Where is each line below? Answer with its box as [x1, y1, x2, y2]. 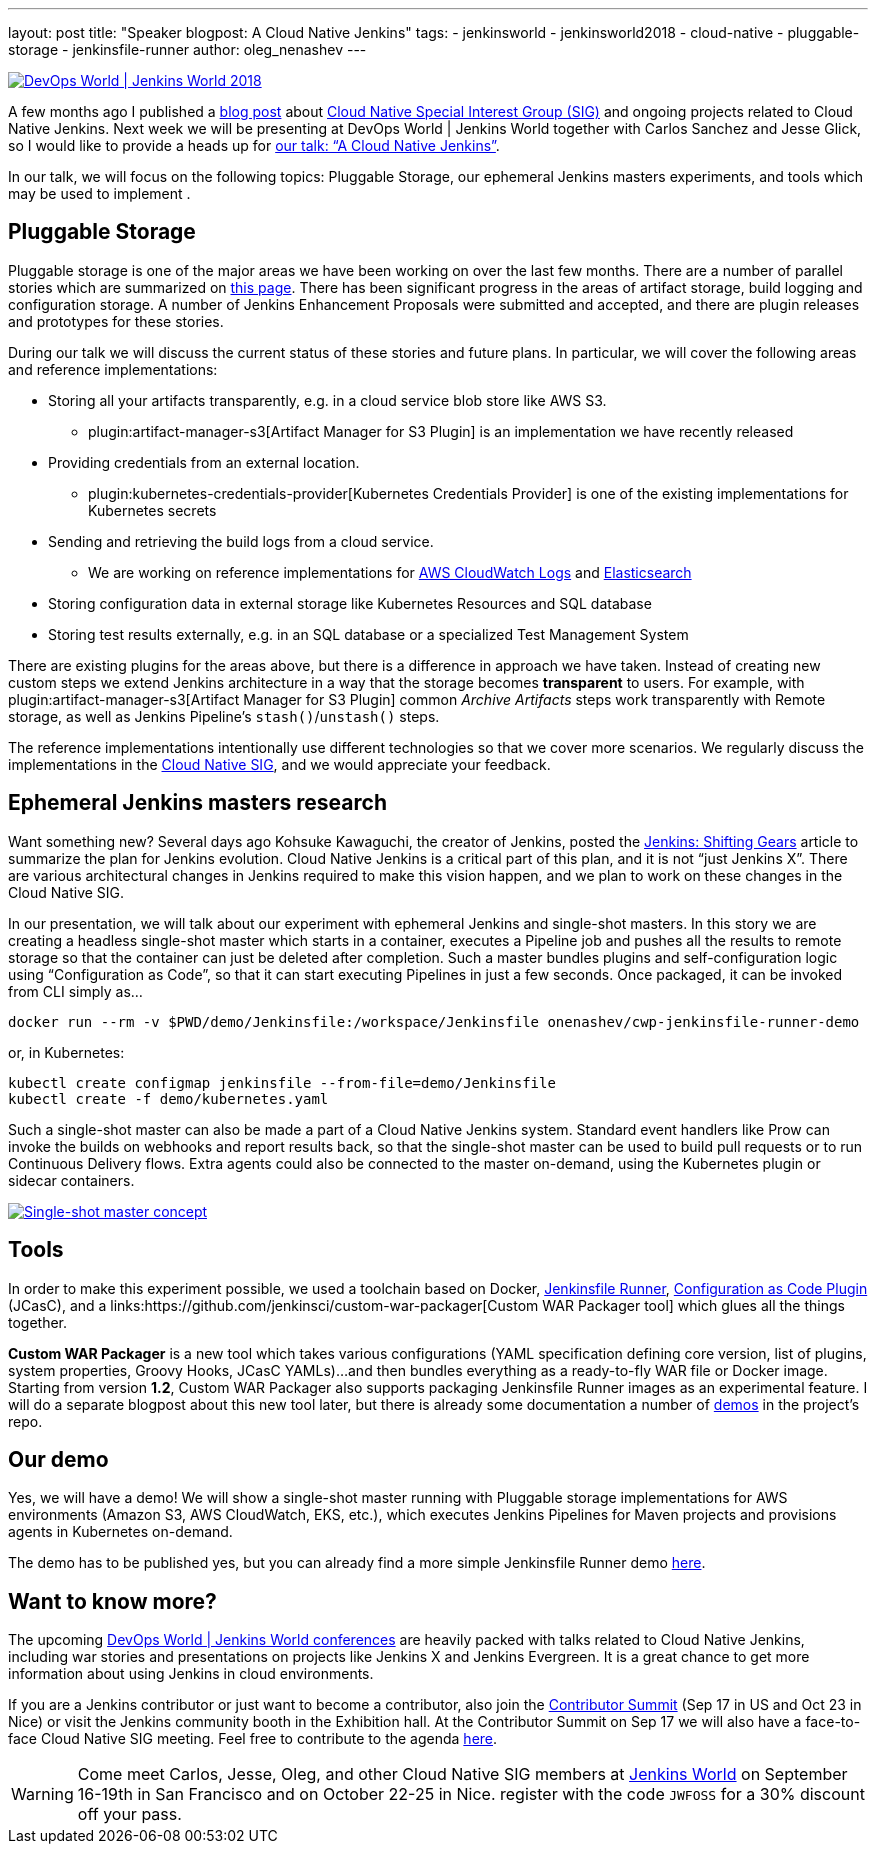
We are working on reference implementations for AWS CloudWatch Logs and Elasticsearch [88, 563, 692, 581]
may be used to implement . [8, 185, 191, 202]
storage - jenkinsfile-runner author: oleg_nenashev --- [8, 41, 367, 58]
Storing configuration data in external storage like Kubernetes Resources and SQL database [48, 594, 652, 612]
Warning [11, 1784, 74, 1805]
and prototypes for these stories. [8, 312, 224, 330]
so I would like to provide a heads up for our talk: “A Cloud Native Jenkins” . [8, 137, 500, 154]
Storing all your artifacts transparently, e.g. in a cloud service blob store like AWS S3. [48, 391, 607, 409]
